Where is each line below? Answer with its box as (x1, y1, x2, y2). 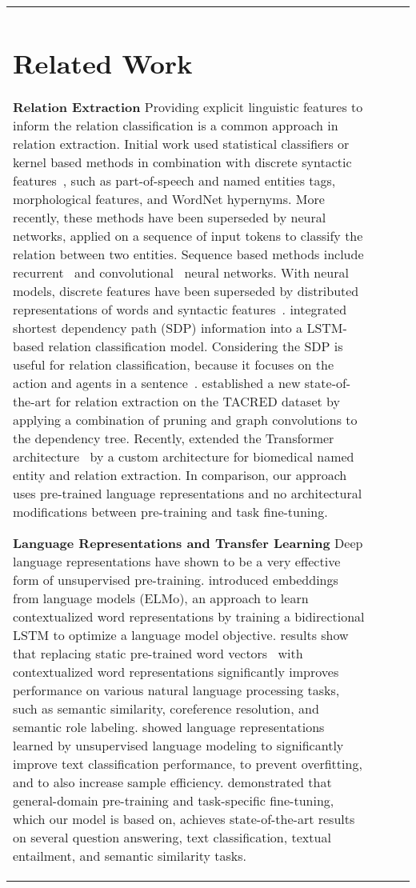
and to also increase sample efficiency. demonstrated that (13, 773, 332, 792)
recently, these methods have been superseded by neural (13, 208, 326, 227)
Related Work (13, 44, 193, 81)
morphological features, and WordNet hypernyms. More (13, 190, 325, 209)
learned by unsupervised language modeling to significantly (13, 736, 344, 755)
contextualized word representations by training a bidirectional (13, 607, 365, 626)
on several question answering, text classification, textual (13, 828, 331, 847)
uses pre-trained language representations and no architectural (13, 484, 362, 503)
